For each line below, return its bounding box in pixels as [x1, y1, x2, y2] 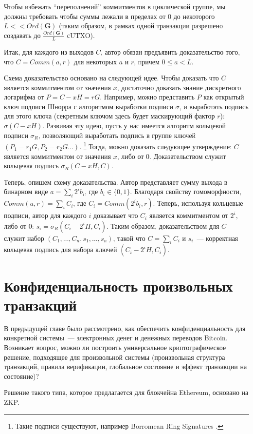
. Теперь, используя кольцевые [153, 198, 243, 208]
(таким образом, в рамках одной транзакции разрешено [58, 20, 223, 31]
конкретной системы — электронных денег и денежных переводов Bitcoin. [4, 333, 228, 343]
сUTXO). [67, 30, 95, 40]
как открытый [203, 92, 244, 102]
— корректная [197, 233, 238, 243]
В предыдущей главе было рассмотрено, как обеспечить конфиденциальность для [4, 323, 246, 333]
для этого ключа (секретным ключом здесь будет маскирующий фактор [4, 111, 215, 121]
